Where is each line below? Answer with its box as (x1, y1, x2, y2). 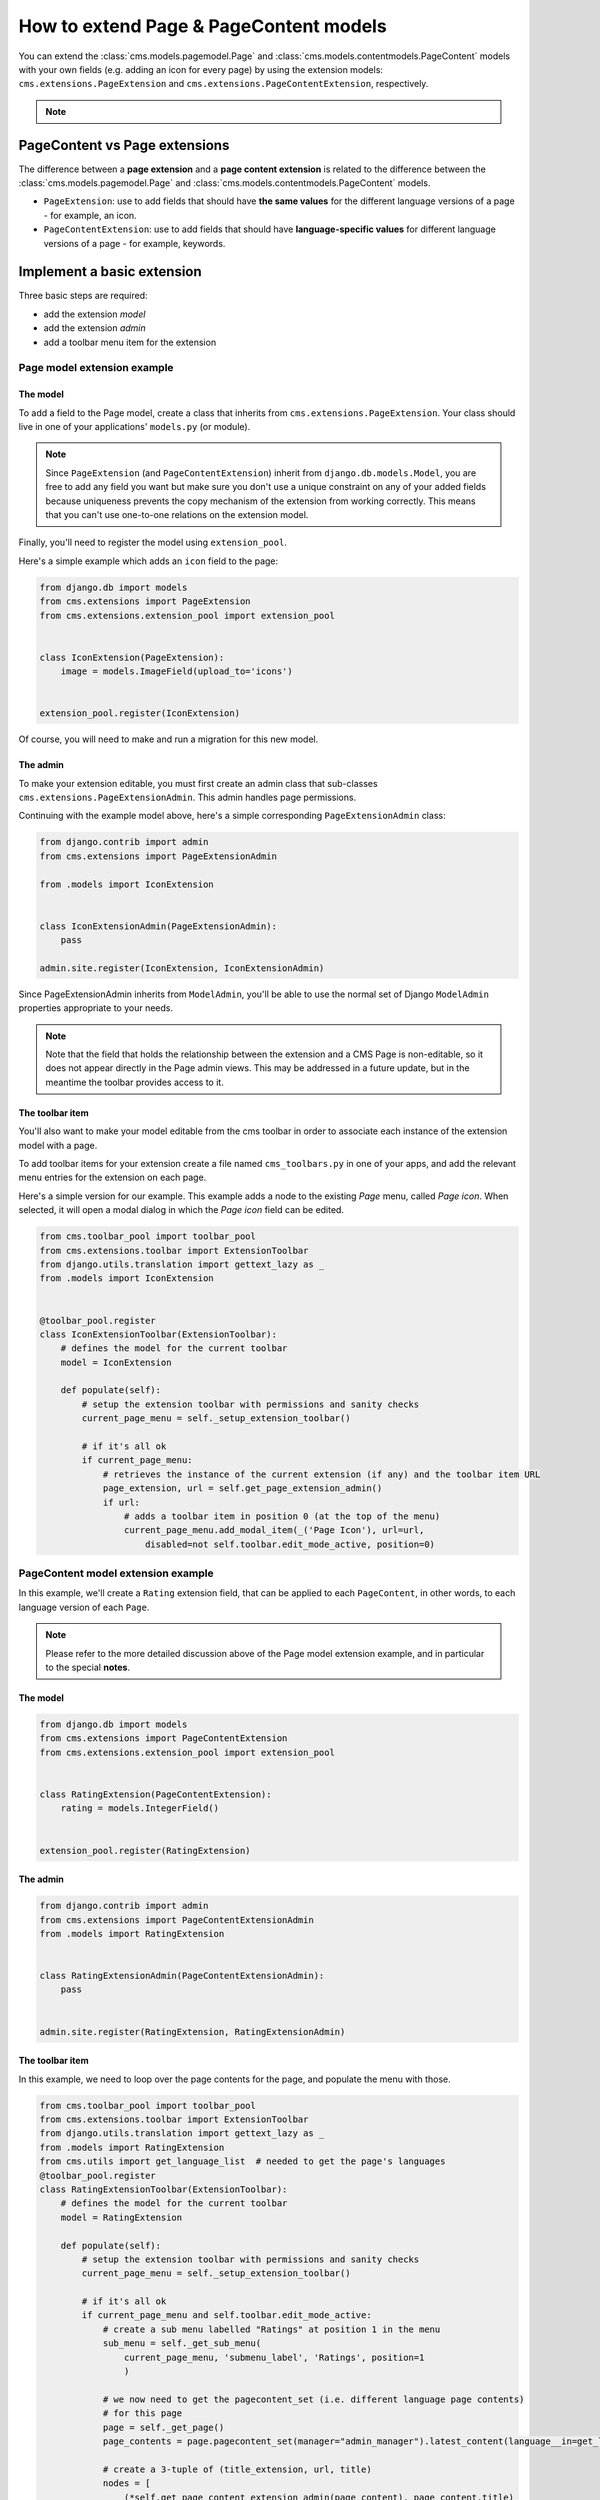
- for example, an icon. (43, 209, 137, 221)
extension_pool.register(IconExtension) (39, 708, 240, 719)
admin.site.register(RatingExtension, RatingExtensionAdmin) (39, 2026, 346, 2037)
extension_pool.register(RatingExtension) (39, 1845, 251, 1856)
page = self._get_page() (102, 2421, 225, 2433)
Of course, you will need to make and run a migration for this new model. (18, 733, 319, 745)
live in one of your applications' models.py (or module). (18, 421, 251, 432)
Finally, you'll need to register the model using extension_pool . (18, 536, 287, 549)
